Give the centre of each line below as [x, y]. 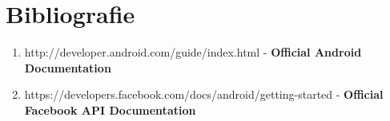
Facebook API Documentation [110, 109]
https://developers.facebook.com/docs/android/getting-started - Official [204, 94]
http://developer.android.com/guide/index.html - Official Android [193, 52]
